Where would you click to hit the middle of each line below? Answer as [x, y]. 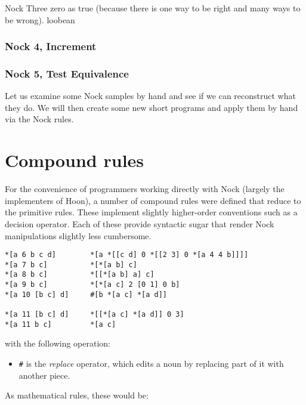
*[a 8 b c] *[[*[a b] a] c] [80, 275]
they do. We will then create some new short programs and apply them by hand [152, 107]
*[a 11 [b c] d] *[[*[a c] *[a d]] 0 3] [95, 315]
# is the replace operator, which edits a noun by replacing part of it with [151, 363]
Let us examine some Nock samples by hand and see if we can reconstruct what [150, 96]
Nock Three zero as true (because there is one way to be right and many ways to [153, 8]
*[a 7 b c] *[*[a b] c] [71, 265]
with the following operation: [58, 343]
